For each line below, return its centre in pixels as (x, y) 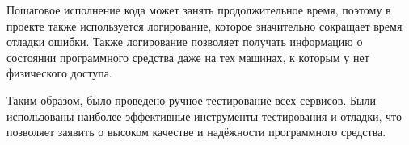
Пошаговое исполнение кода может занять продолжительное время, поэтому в (199, 10)
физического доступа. (59, 73)
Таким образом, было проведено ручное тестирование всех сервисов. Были (191, 99)
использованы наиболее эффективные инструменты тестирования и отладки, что (204, 116)
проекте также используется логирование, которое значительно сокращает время (204, 25)
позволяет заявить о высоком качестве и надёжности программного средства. (196, 132)
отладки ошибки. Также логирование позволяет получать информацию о (185, 41)
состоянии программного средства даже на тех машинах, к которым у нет (188, 57)
